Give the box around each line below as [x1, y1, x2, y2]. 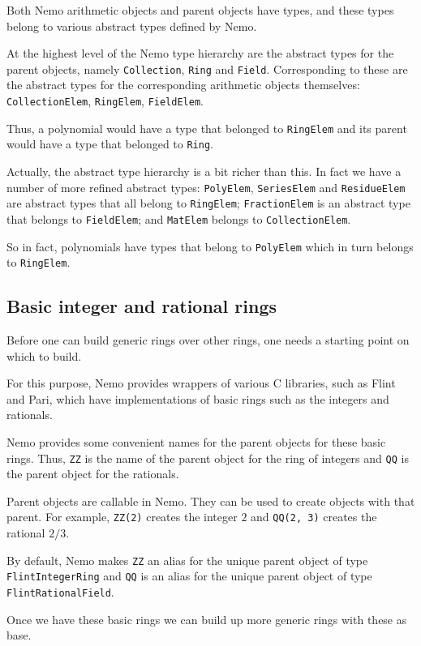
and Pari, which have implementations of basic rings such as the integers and [6, 390, 389, 407]
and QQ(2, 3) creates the [251, 508, 377, 525]
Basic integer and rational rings [6, 293, 277, 319]
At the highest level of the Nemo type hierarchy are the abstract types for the [6, 45, 394, 62]
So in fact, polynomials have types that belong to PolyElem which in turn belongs [6, 237, 414, 255]
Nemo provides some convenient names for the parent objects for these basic [6, 434, 386, 451]
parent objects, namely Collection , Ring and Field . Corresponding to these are [6, 60, 408, 77]
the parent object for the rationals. [6, 465, 179, 482]
